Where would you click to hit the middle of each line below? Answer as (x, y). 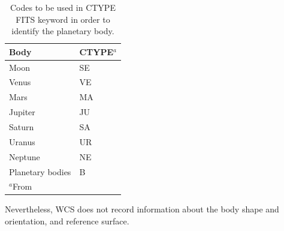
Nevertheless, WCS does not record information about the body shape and (142, 209)
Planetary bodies (40, 171)
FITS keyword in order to (63, 19)
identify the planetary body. (63, 31)
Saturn (22, 127)
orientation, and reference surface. (67, 221)
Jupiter (22, 112)
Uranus (22, 141)
